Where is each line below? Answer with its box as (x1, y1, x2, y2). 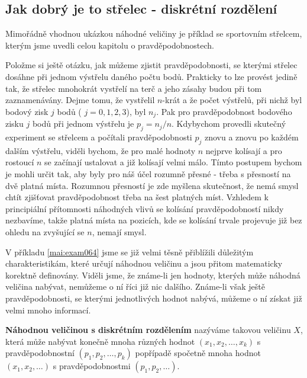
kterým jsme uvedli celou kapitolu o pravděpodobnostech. (5, 39, 214, 51)
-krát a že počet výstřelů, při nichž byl (162, 94, 302, 106)
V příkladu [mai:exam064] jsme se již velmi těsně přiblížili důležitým (5, 245, 254, 258)
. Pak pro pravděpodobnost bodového (156, 105, 292, 117)
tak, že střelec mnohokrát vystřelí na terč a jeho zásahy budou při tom (5, 82, 262, 94)
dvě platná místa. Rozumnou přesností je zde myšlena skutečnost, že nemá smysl (5, 179, 299, 191)
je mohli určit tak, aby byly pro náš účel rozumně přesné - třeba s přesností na (5, 168, 291, 180)
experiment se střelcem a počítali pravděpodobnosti (5, 131, 192, 143)
